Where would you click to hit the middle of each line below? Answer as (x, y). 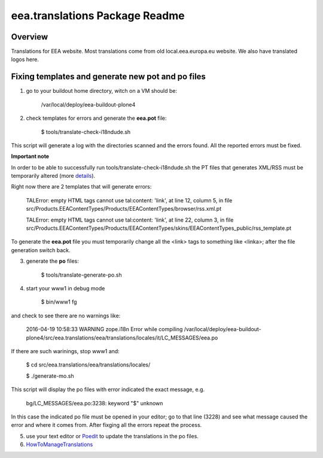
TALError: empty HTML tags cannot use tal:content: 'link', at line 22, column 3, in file (130, 220)
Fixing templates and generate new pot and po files (109, 77)
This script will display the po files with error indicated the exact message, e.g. (108, 390)
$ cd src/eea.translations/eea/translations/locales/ (88, 365)
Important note (30, 156)
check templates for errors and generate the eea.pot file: (96, 118)
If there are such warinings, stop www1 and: (65, 351)
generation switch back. (41, 250)
